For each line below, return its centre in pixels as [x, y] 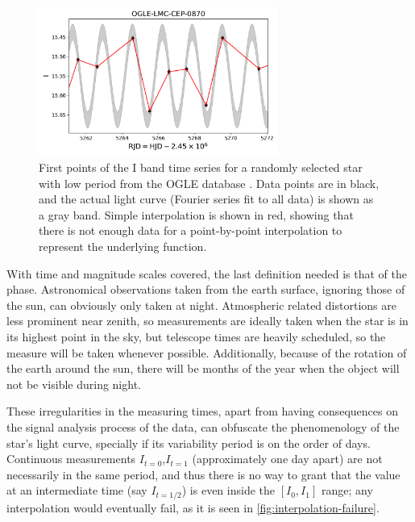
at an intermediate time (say [77, 490]
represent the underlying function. [123, 246]
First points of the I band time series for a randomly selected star [201, 167]
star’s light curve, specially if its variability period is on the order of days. [189, 443]
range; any [347, 490]
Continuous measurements [71, 459]
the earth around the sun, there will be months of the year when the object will [203, 368]
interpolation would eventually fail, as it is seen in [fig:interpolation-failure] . [193, 507]
